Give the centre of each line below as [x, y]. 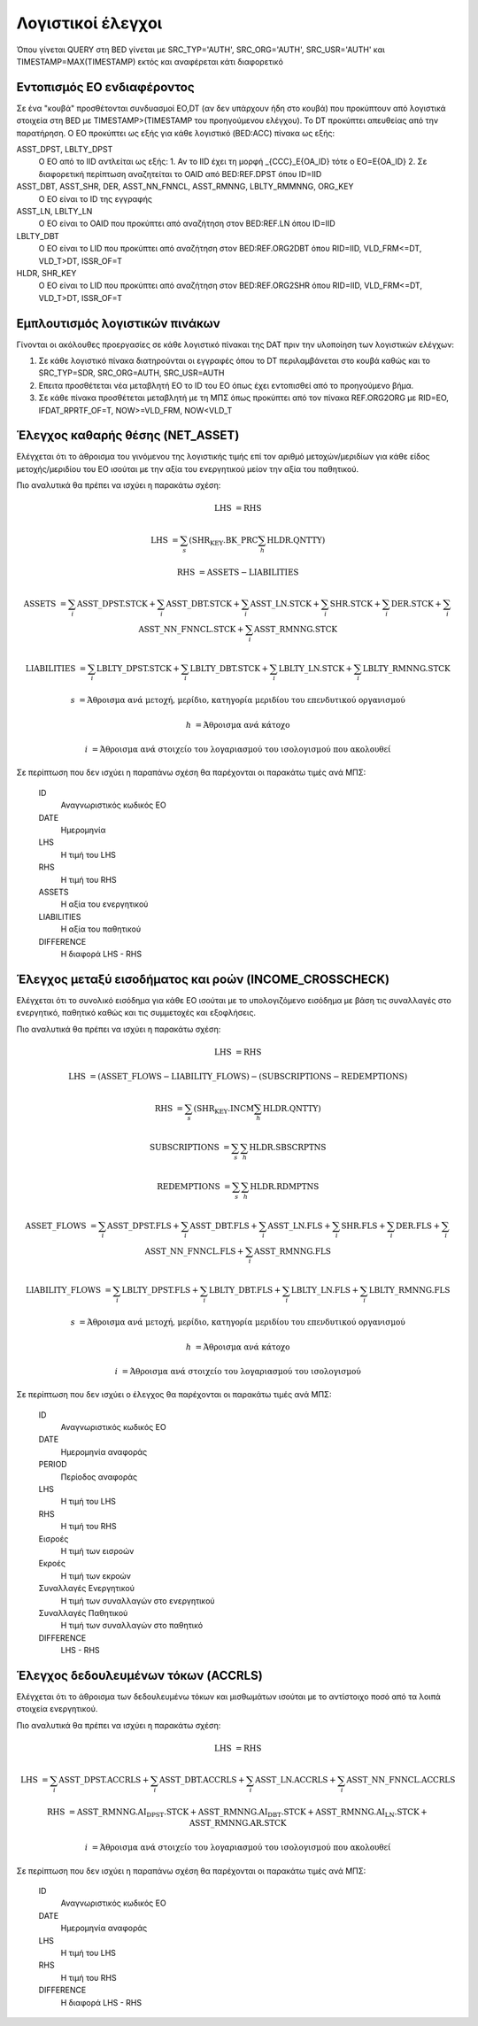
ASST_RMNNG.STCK [296, 629]
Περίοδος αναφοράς [99, 1477]
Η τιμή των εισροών [97, 1550]
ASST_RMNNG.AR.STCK [238, 1823]
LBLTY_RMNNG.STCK [406, 668]
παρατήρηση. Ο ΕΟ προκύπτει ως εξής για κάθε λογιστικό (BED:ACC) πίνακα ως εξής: [176, 133]
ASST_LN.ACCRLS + [296, 1780]
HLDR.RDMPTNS [284, 1186]
